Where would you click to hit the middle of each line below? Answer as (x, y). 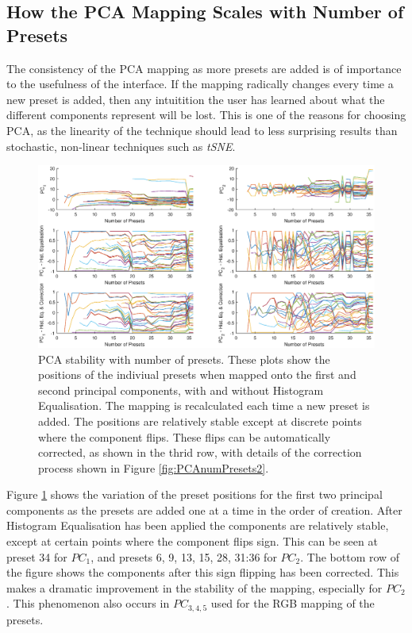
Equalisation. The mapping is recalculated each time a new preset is (204, 405)
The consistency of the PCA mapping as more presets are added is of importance (204, 68)
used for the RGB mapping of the (293, 603)
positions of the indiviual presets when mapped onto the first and (197, 374)
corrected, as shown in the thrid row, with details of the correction (200, 452)
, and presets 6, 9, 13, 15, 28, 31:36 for (184, 556)
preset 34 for (37, 556)
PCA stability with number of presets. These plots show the (184, 359)
